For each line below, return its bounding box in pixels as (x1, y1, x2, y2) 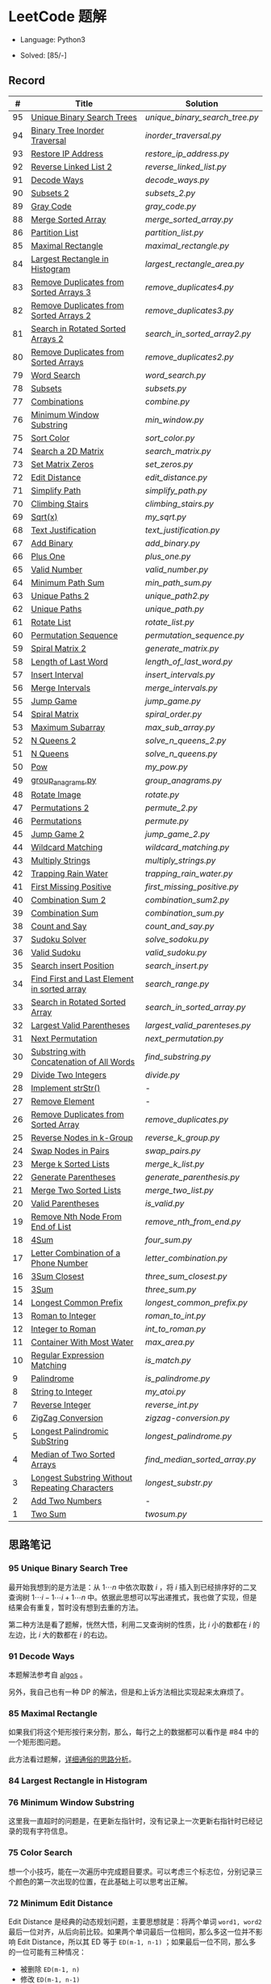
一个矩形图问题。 (8, 1737, 65, 1747)
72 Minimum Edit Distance (8, 1897, 113, 1909)
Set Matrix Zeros (31, 458, 94, 469)
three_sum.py (144, 1284, 197, 1295)
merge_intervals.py (144, 682, 218, 693)
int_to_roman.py (144, 1323, 206, 1334)
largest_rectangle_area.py (144, 258, 244, 270)
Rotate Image (31, 788, 81, 800)
